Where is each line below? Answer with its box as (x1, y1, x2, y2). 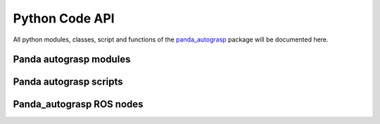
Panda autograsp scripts (13, 76, 123, 88)
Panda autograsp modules (13, 54, 131, 66)
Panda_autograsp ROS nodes (13, 99, 144, 111)
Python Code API (13, 11, 115, 26)
